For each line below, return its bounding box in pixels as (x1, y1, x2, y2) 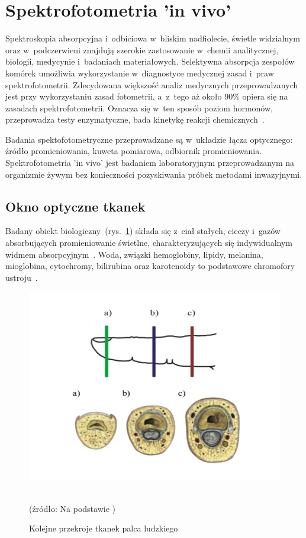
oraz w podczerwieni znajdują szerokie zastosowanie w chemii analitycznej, (5, 43, 279, 56)
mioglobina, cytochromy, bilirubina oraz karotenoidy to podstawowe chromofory (5, 260, 295, 272)
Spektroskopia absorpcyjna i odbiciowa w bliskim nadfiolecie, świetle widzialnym (5, 32, 300, 44)
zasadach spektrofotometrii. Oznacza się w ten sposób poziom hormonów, (5, 101, 273, 114)
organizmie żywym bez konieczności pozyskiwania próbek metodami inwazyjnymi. (5, 168, 302, 180)
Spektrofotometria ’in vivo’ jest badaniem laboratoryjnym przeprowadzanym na (5, 156, 295, 169)
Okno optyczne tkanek (5, 197, 146, 215)
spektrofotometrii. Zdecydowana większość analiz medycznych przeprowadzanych (5, 78, 298, 91)
